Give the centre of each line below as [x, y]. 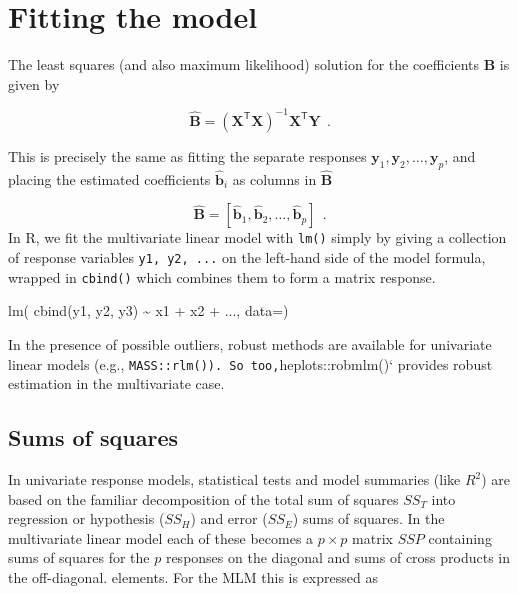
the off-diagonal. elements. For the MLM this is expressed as [193, 577]
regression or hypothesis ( [86, 518]
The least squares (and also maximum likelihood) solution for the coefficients [244, 64]
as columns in [274, 178]
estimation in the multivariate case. [116, 383]
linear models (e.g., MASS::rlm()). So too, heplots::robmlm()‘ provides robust [250, 363]
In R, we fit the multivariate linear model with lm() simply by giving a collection [257, 237]
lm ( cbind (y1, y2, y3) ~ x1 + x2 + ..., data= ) [148, 310]
